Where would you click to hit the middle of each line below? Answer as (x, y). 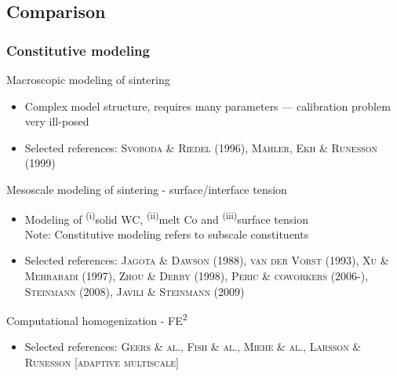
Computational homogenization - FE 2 (97, 319)
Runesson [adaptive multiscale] (102, 362)
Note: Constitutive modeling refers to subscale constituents (167, 234)
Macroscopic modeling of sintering (88, 79)
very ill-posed (57, 121)
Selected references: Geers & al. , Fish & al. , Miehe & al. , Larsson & (193, 347)
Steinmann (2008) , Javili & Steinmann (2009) (135, 291)
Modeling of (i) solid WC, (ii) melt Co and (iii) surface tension (166, 217)
